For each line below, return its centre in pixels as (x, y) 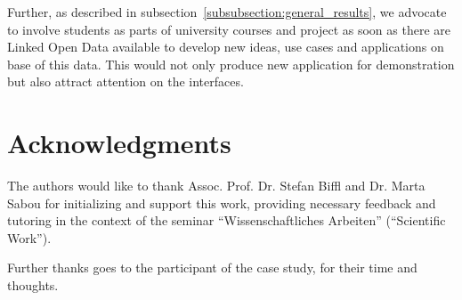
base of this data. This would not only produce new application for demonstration (231, 64)
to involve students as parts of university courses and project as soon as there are (229, 29)
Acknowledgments (119, 143)
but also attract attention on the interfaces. (126, 81)
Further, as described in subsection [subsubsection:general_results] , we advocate (227, 12)
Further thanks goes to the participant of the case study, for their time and (212, 268)
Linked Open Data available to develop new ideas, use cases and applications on (226, 47)
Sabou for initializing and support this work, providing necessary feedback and (222, 203)
